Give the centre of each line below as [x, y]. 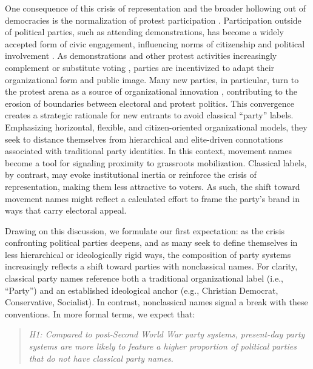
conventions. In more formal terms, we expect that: [100, 313]
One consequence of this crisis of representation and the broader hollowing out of [156, 8]
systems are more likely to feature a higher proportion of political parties [163, 346]
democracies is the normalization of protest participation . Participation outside [153, 20]
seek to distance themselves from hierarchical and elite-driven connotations [144, 139]
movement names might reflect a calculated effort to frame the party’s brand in [153, 198]
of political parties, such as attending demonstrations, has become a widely [144, 32]
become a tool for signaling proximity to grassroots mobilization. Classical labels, [156, 162]
